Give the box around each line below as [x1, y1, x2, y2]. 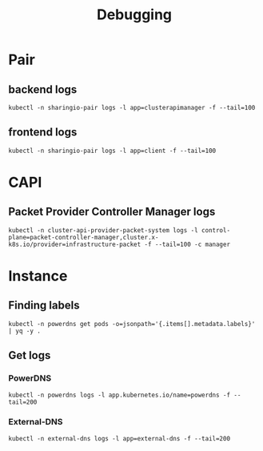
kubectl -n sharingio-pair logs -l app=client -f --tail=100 [8, 147, 217, 155]
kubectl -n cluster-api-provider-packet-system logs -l [8, 226, 198, 234]
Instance [8, 267, 68, 285]
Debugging [96, 6, 173, 24]
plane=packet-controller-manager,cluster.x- [8, 233, 159, 241]
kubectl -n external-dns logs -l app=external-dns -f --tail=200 [8, 434, 230, 442]
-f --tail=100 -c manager [144, 240, 230, 248]
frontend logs [8, 126, 78, 139]
